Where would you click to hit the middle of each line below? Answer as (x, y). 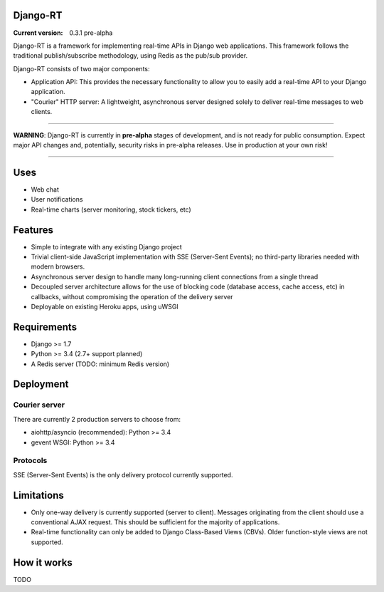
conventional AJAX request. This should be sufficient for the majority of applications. (155, 522)
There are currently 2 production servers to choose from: (97, 419)
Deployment (41, 384)
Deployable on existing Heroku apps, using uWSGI (105, 306)
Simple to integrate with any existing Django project (107, 246)
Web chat (45, 189)
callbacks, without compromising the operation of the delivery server (132, 296)
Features (33, 230)
